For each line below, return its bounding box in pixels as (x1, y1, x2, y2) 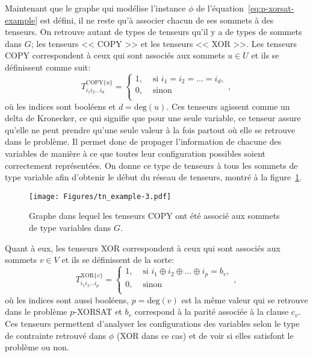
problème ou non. (5, 341, 69, 353)
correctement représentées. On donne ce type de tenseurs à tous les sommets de (5, 159, 298, 171)
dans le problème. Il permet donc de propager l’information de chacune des (5, 135, 282, 148)
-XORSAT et (74, 305, 122, 318)
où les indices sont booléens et (5, 100, 116, 112)
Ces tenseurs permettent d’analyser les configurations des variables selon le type (5, 317, 300, 330)
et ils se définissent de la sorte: (61, 253, 175, 266)
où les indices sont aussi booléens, (5, 293, 129, 306)
